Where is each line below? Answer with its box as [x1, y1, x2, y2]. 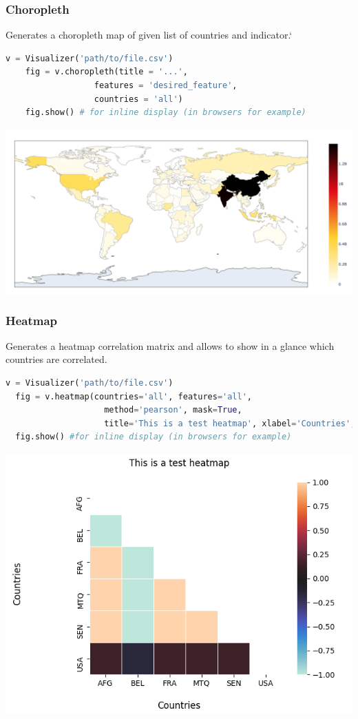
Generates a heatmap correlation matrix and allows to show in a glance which [6, 338, 335, 353]
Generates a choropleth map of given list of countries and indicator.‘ [6, 28, 293, 42]
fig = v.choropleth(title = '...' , [25, 67, 188, 77]
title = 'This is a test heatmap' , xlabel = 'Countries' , [104, 418, 356, 428]
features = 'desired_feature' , [94, 81, 238, 90]
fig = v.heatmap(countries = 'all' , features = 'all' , [15, 391, 253, 402]
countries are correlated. [6, 352, 107, 366]
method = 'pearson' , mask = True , [104, 405, 242, 415]
